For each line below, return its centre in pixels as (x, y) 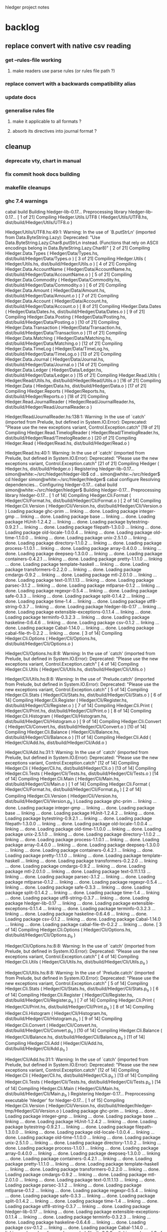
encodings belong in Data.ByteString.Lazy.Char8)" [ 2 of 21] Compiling (78, 248)
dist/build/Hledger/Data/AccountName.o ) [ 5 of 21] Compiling (69, 274)
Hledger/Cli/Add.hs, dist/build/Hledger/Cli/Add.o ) (56, 742)
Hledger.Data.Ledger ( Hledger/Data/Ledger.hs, (54, 370)
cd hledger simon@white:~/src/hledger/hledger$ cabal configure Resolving (83, 480)
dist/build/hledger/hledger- (125, 1105)
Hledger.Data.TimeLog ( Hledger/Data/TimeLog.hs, (57, 349)
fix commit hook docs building (43, 174)
